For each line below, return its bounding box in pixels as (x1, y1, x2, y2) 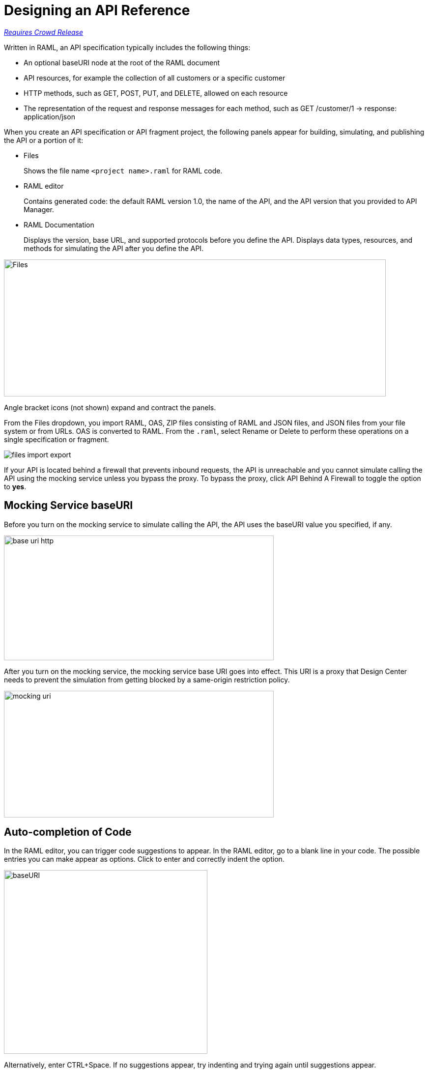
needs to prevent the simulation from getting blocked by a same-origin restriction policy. (4, 675, 290, 684)
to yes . (4, 482, 27, 491)
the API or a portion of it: (4, 136, 84, 144)
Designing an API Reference (4, 2, 190, 19)
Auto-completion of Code (4, 826, 132, 839)
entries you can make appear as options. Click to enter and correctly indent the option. (4, 855, 285, 864)
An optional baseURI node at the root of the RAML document (24, 58, 220, 67)
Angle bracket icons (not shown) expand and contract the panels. (4, 403, 216, 412)
